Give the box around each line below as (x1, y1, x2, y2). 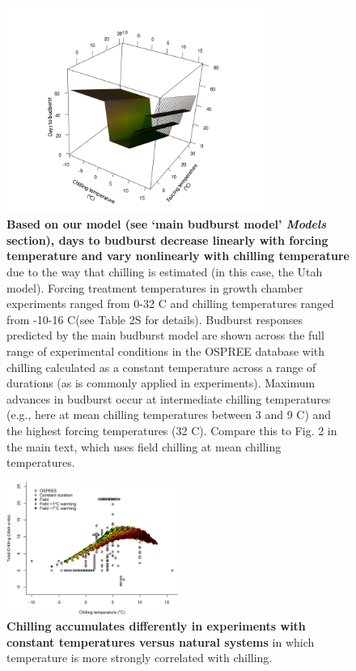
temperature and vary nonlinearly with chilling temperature (6, 247, 350, 264)
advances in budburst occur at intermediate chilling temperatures (6, 390, 331, 407)
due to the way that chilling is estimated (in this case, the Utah (6, 263, 323, 280)
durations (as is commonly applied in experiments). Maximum (6, 374, 316, 391)
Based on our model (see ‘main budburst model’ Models (6, 216, 326, 233)
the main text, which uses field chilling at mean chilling (6, 438, 282, 455)
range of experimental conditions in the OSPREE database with (6, 343, 325, 360)
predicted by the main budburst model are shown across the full (6, 327, 324, 344)
